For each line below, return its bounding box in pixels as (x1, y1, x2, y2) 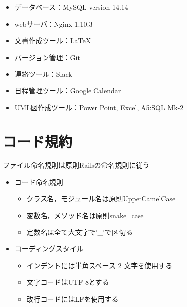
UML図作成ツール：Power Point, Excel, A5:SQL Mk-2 (14, 102, 184, 112)
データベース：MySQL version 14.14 (14, 2, 128, 12)
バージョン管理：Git (14, 52, 80, 62)
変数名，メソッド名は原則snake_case (26, 210, 144, 221)
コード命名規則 (14, 176, 63, 187)
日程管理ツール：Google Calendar (14, 85, 121, 95)
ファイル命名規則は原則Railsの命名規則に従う (3, 160, 150, 170)
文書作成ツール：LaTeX (14, 35, 91, 46)
